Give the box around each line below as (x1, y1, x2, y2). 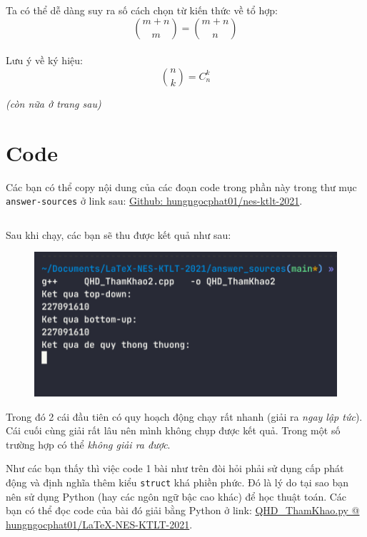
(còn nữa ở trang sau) (6, 96, 101, 111)
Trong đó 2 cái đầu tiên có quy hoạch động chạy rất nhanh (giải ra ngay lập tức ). (6, 409, 363, 424)
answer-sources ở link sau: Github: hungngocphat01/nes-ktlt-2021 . (6, 193, 303, 208)
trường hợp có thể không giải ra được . (6, 436, 171, 451)
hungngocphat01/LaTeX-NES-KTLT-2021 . (6, 516, 193, 531)
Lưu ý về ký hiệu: (6, 53, 83, 68)
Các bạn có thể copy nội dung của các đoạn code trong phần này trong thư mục (6, 179, 357, 194)
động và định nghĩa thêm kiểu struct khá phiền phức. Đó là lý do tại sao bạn (6, 475, 348, 489)
